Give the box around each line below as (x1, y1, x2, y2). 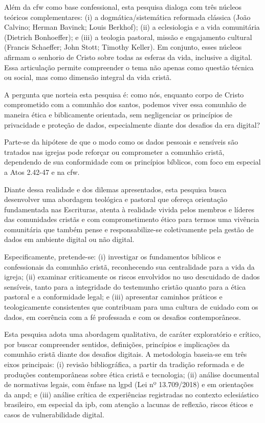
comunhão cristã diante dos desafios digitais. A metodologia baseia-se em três (4, 349, 247, 359)
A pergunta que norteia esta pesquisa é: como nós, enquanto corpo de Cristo (4, 89, 244, 99)
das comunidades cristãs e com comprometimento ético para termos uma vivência (4, 214, 259, 225)
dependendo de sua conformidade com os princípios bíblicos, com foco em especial (4, 156, 261, 167)
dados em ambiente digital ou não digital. (4, 234, 135, 245)
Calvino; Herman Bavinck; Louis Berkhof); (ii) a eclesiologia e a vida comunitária (4, 22, 260, 32)
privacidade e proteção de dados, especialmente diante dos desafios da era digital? (4, 119, 260, 130)
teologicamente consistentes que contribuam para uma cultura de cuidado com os (4, 301, 258, 312)
